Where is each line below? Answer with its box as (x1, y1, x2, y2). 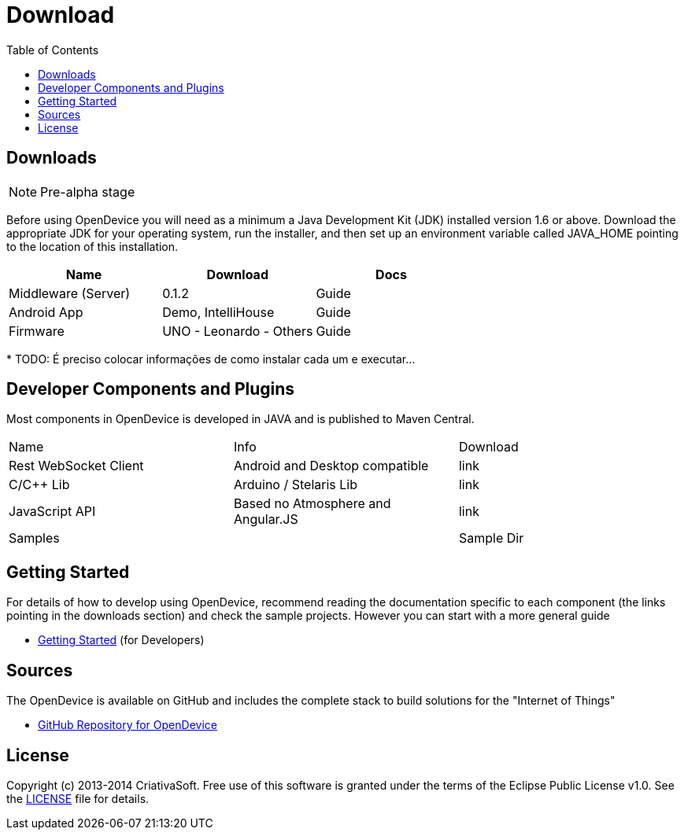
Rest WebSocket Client (9, 458, 144, 474)
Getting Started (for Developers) (38, 633, 205, 647)
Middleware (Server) (9, 285, 131, 301)
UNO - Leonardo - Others (162, 322, 313, 339)
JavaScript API (9, 503, 96, 520)
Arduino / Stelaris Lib (233, 477, 357, 493)
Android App (9, 304, 83, 320)
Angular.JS (233, 511, 298, 528)
